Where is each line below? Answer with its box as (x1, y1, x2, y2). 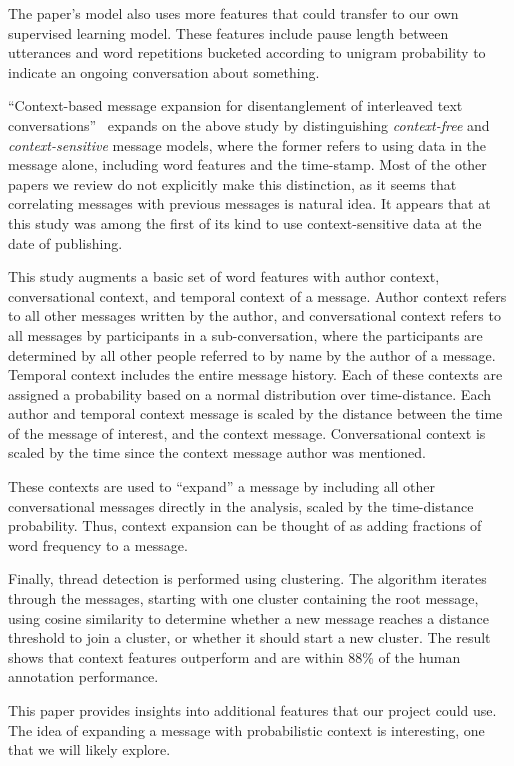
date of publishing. (8, 232, 123, 253)
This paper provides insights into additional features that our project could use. (8, 700, 497, 720)
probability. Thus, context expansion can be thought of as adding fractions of (8, 515, 482, 536)
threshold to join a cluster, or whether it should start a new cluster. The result (8, 627, 491, 648)
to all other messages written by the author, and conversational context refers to (8, 305, 501, 326)
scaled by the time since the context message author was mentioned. (8, 442, 427, 463)
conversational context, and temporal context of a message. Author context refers (8, 285, 507, 306)
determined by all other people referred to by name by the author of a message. (8, 344, 496, 365)
